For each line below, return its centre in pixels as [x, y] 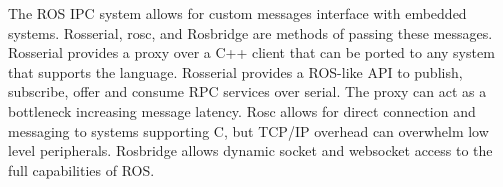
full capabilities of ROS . [81, 169]
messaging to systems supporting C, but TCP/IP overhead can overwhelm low [248, 130]
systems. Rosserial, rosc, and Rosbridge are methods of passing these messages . [250, 32]
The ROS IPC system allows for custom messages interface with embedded [237, 13]
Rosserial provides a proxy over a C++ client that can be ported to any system [251, 52]
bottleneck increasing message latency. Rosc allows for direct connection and [242, 110]
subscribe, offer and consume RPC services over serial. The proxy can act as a [247, 91]
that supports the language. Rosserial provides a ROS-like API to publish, [235, 71]
